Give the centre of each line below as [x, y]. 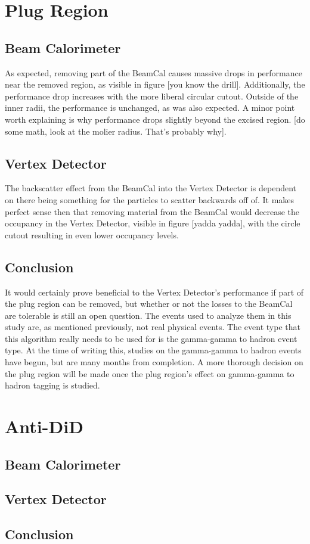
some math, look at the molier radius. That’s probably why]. [116, 131]
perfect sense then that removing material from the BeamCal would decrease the [152, 211]
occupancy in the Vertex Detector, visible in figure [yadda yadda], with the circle [153, 223]
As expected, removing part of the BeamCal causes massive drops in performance [154, 72]
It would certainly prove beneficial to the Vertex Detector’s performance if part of [154, 292]
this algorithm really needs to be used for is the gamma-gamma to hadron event [151, 338]
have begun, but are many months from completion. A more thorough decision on [154, 362]
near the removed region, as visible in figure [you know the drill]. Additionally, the [155, 84]
